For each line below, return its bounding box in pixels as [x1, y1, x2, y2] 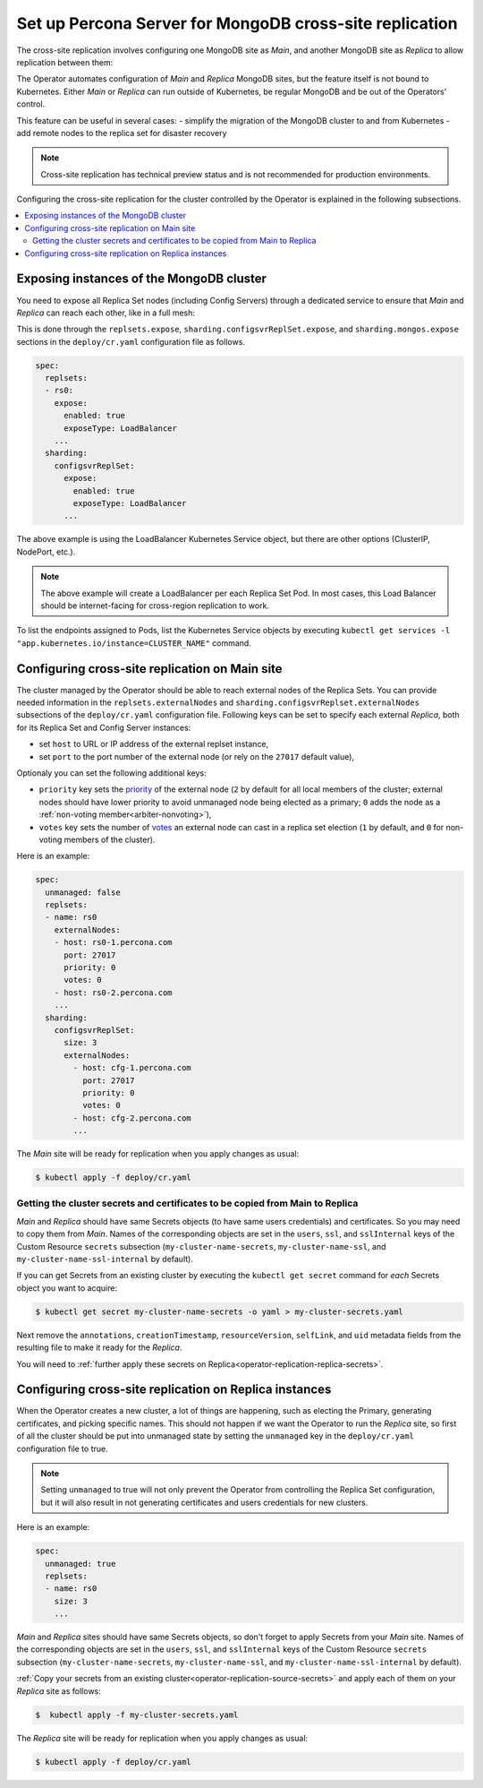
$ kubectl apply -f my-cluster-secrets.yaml [35, 1709, 239, 1720]
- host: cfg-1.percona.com [72, 1062, 191, 1073]
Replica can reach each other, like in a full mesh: [16, 307, 196, 318]
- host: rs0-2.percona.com [54, 987, 174, 998]
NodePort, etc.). [16, 546, 76, 557]
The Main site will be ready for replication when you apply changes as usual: [16, 1148, 300, 1159]
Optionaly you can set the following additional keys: [16, 767, 207, 778]
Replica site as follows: [16, 1685, 102, 1697]
